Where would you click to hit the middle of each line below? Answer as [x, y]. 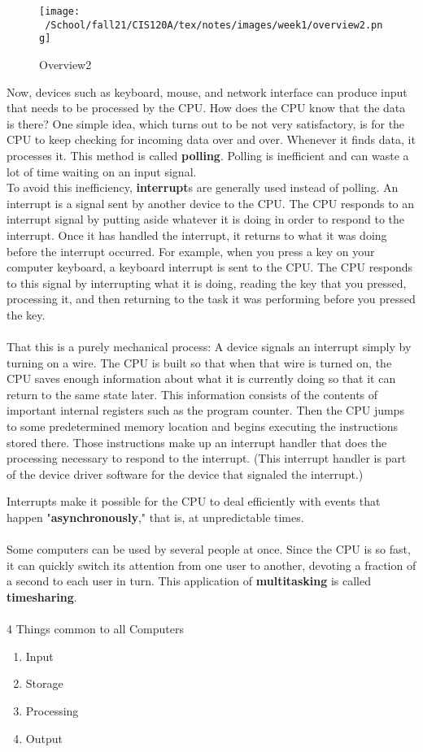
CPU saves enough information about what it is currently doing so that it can [201, 378]
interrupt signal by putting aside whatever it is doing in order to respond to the [206, 219]
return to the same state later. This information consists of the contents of [192, 394]
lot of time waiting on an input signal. [102, 171]
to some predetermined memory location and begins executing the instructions [203, 426]
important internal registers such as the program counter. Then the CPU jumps [205, 410]
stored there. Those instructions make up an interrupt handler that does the [197, 442]
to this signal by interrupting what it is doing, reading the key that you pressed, [207, 283]
